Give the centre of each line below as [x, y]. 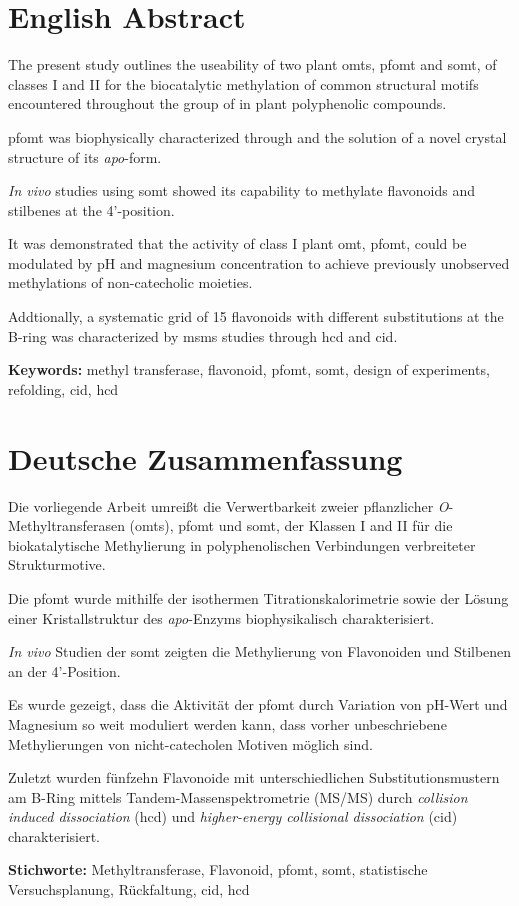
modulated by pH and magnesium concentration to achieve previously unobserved [259, 262]
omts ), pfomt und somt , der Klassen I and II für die [294, 525]
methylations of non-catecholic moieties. [130, 282]
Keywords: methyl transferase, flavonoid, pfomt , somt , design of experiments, [249, 369]
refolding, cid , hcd [63, 388]
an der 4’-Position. [64, 670]
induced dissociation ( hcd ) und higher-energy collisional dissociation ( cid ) [233, 816]
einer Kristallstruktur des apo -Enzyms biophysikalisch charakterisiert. [221, 617]
